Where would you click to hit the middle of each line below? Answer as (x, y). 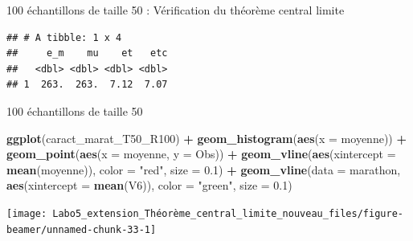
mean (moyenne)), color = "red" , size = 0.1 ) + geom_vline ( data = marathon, (204, 169)
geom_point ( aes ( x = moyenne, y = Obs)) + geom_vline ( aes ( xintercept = (201, 154)
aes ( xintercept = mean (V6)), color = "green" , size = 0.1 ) (149, 185)
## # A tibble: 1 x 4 (64, 37)
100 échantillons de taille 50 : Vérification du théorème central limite (176, 10)
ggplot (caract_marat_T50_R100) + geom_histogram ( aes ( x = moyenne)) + (206, 138)
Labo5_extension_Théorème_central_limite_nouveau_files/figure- (228, 213)
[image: (27, 213)
